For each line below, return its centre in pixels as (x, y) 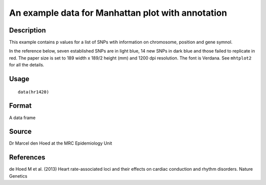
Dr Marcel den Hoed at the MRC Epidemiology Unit (61, 143)
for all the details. (27, 65)
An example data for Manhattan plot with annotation (118, 13)
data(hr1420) (33, 92)
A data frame (22, 118)
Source (20, 132)
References (27, 157)
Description (28, 30)
